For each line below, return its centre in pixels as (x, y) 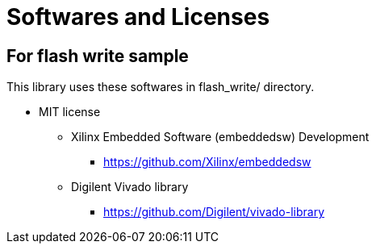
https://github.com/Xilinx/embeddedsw (207, 162)
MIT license (70, 112)
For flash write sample (98, 56)
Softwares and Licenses (138, 17)
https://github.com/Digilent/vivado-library (214, 212)
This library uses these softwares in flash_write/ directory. (161, 87)
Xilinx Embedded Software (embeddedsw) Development (220, 137)
